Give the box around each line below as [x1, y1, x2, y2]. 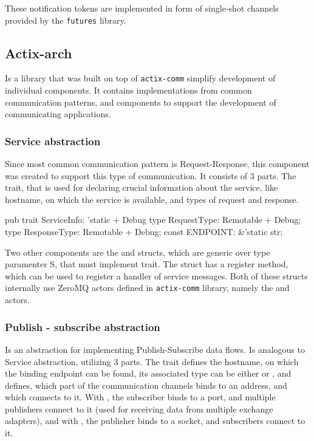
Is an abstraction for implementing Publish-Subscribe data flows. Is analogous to [5, 343, 305, 355]
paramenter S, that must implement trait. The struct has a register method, [5, 258, 288, 270]
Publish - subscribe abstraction [5, 319, 160, 334]
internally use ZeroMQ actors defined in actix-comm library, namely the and [5, 281, 290, 294]
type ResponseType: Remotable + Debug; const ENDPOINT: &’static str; [5, 225, 283, 238]
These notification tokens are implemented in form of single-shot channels [5, 2, 279, 14]
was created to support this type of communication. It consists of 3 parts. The [5, 169, 296, 182]
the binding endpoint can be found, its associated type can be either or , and [5, 367, 292, 380]
